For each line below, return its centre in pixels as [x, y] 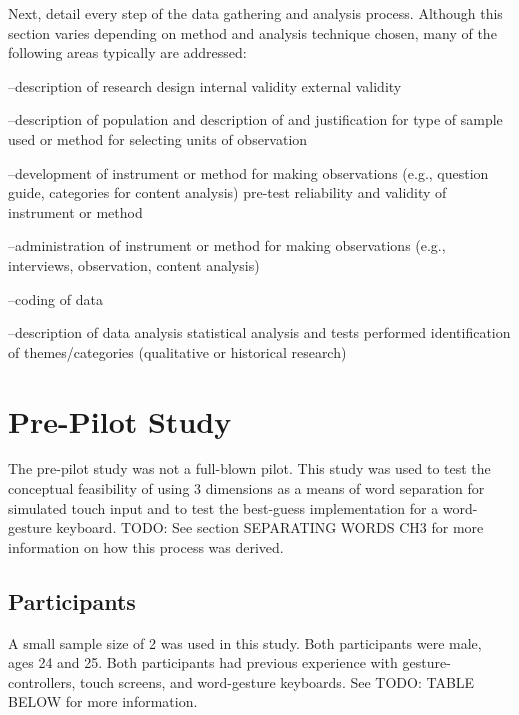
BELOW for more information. [103, 701]
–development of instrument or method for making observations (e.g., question [248, 172]
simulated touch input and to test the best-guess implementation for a [223, 507]
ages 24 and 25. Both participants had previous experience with [203, 662]
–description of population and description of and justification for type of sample [255, 119]
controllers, [42, 681]
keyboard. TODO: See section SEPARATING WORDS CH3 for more [270, 527]
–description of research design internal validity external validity [205, 85]
